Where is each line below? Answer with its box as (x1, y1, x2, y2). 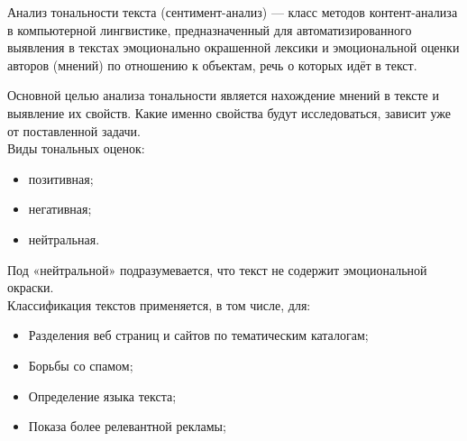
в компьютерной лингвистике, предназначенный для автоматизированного (7, 20, 412, 39)
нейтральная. (28, 229, 100, 248)
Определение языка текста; (28, 386, 177, 405)
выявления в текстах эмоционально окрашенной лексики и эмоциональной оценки (7, 38, 460, 57)
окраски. (7, 278, 54, 297)
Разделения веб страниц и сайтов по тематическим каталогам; (28, 326, 369, 345)
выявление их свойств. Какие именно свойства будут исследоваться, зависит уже (7, 103, 451, 122)
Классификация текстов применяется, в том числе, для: (7, 295, 311, 314)
